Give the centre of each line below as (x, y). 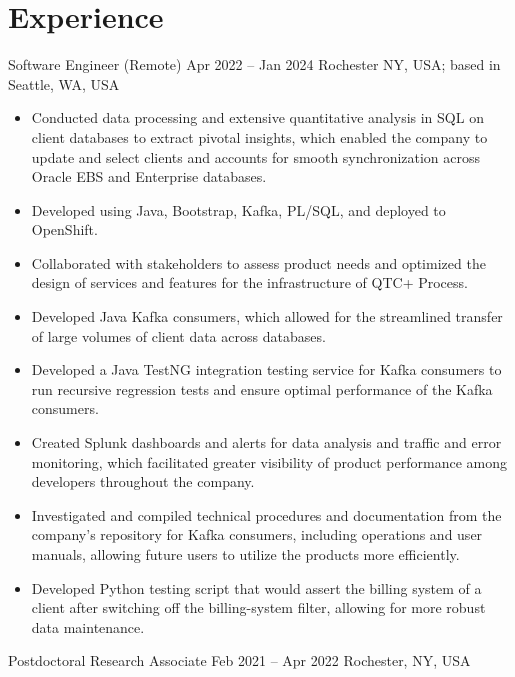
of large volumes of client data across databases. (178, 335)
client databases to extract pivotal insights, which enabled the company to (259, 136)
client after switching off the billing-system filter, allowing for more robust (258, 607)
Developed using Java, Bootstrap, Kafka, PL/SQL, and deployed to (238, 209)
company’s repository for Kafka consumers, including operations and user (257, 534)
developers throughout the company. (143, 481)
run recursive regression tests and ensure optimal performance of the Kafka (262, 388)
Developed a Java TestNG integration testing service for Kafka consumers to (266, 369)
